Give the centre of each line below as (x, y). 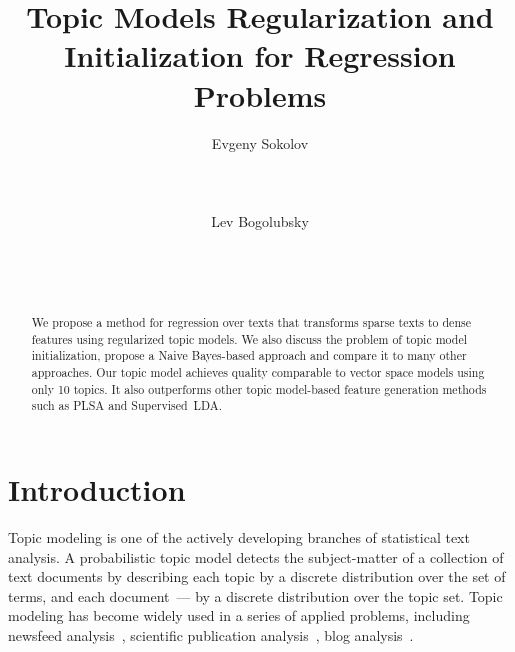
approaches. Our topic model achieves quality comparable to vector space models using (258, 372)
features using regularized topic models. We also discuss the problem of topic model (249, 338)
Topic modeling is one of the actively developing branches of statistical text (239, 536)
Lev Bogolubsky (260, 220)
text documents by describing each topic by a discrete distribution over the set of (257, 576)
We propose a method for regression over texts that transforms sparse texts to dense (251, 322)
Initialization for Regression (260, 55)
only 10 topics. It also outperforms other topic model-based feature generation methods (259, 388)
